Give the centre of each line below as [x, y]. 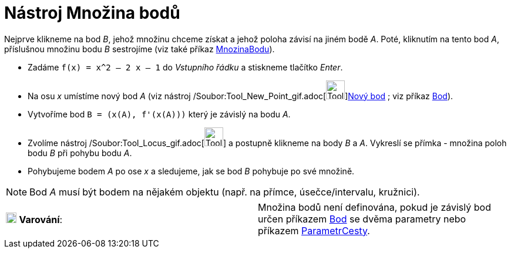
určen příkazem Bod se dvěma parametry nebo [362, 219]
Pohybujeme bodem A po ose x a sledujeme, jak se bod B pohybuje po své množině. [191, 171]
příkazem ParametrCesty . [314, 230]
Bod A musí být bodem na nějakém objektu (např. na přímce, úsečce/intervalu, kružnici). [225, 192]
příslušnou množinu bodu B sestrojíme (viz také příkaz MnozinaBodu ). [139, 49]
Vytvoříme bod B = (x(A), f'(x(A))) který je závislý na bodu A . [159, 114]
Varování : [41, 219]
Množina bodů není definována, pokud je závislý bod [374, 207]
